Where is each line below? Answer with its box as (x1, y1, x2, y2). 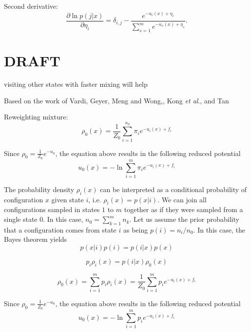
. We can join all (157, 194, 207, 204)
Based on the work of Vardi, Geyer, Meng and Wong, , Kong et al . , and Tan (4, 95, 229, 105)
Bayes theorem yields (4, 234, 67, 244)
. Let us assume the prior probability (129, 214, 239, 224)
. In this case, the (193, 224, 245, 234)
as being (123, 224, 148, 234)
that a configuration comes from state (4, 224, 116, 234)
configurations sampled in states (4, 204, 100, 215)
